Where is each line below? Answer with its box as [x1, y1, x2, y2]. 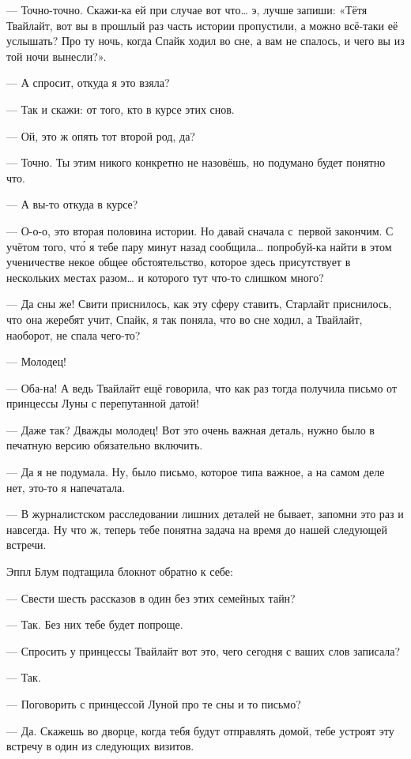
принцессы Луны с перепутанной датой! [6, 395, 199, 411]
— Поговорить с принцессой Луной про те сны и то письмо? [6, 696, 301, 712]
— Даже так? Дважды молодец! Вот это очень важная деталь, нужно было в [6, 421, 375, 438]
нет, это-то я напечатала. [6, 479, 126, 495]
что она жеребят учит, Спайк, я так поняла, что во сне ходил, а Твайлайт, [6, 310, 363, 327]
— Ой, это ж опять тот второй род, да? [6, 127, 195, 144]
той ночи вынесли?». [6, 47, 107, 64]
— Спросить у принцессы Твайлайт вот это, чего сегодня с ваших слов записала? [6, 642, 401, 659]
